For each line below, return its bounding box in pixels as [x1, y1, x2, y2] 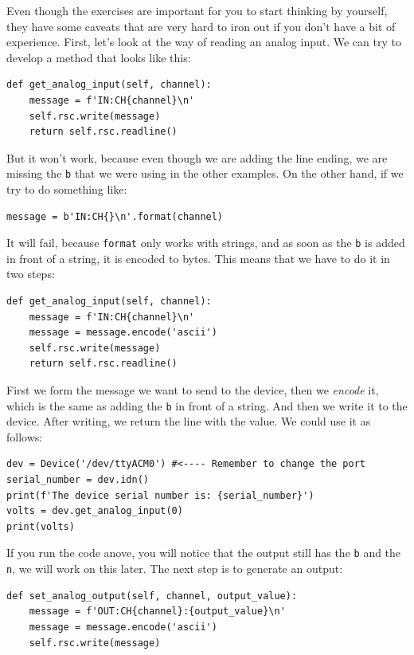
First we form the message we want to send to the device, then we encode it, [6, 382, 379, 398]
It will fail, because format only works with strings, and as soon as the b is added [6, 234, 405, 251]
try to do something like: [6, 181, 127, 197]
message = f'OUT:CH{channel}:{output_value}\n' [29, 606, 286, 618]
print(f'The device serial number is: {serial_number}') [6, 489, 314, 501]
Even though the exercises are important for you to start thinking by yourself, [6, 2, 388, 18]
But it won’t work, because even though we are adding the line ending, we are [6, 149, 388, 166]
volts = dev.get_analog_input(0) [6, 505, 183, 517]
